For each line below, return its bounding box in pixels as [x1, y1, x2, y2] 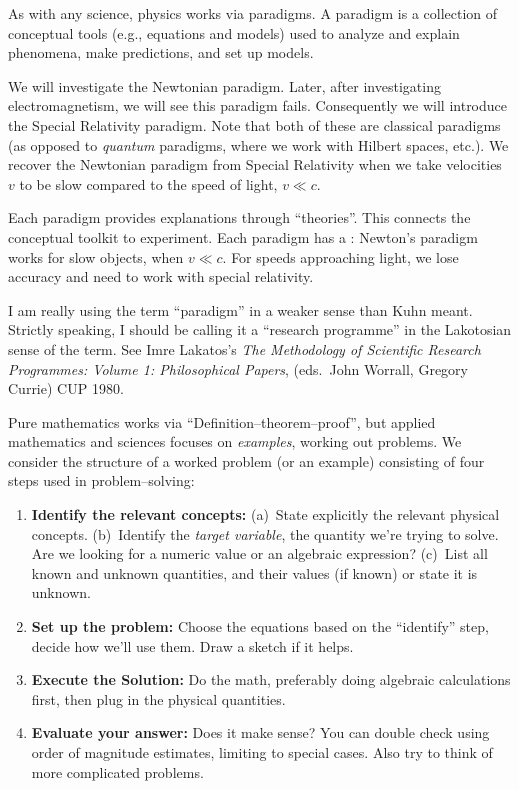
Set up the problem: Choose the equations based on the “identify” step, [31, 616, 489, 637]
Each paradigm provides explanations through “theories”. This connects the [8, 207, 471, 228]
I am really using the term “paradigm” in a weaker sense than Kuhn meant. [8, 299, 473, 320]
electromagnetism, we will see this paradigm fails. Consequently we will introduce [8, 95, 508, 116]
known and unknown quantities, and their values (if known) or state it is [31, 562, 478, 583]
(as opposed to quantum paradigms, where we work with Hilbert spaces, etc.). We [8, 134, 509, 155]
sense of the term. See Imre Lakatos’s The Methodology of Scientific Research [8, 338, 481, 359]
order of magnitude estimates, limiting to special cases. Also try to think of [31, 742, 493, 762]
